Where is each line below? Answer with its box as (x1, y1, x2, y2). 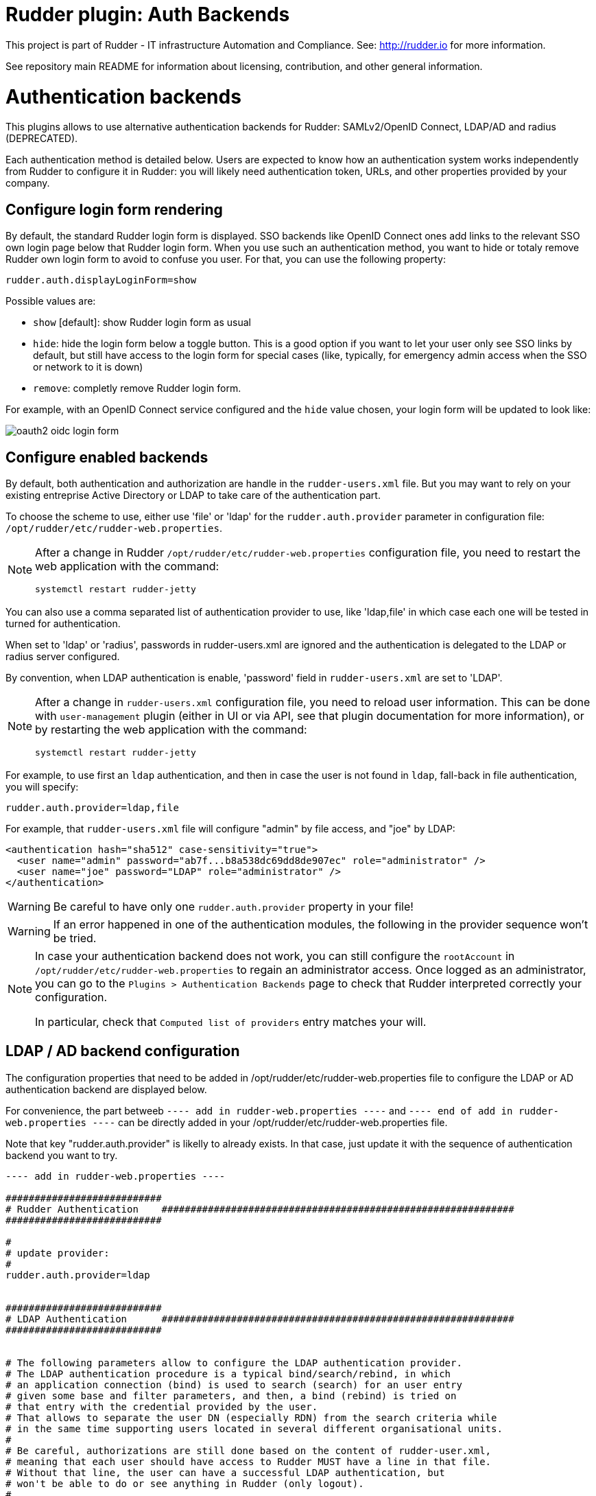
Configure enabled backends (5, 448, 208, 466)
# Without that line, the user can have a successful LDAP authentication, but (5, 1466, 445, 1478)
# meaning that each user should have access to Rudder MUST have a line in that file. (5, 1456, 492, 1467)
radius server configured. (5, 650, 120, 662)
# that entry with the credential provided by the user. (5, 1401, 318, 1412)
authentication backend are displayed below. (5, 1083, 207, 1095)
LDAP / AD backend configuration (5, 1042, 240, 1060)
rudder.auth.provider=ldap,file (5, 802, 179, 813)
